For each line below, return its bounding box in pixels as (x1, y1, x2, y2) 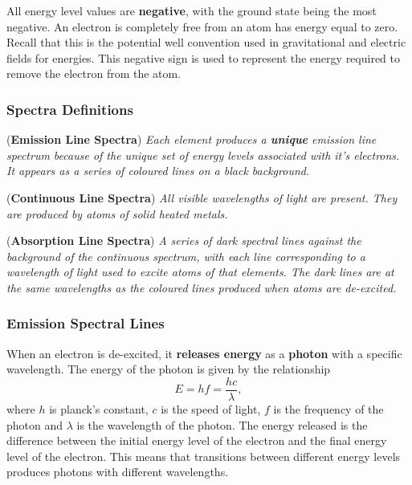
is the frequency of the (273, 401, 384, 417)
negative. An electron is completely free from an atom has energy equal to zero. (6, 18, 398, 35)
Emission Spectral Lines (6, 313, 165, 333)
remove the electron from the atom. (6, 65, 182, 82)
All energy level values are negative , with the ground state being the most (6, 2, 377, 18)
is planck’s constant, (49, 401, 149, 417)
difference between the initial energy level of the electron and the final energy (6, 432, 387, 449)
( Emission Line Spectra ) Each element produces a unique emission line (6, 131, 377, 148)
